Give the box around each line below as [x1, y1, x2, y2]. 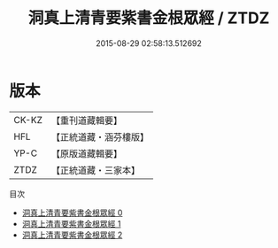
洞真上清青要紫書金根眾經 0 [21, 207, 123, 218]
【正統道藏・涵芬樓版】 [50, 130, 149, 143]
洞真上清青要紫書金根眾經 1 [21, 218, 121, 229]
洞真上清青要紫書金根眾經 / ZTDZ [27, 8, 270, 28]
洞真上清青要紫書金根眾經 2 [21, 229, 123, 240]
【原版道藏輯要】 [50, 147, 122, 159]
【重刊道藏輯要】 [50, 114, 122, 127]
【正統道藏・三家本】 [50, 164, 140, 176]
